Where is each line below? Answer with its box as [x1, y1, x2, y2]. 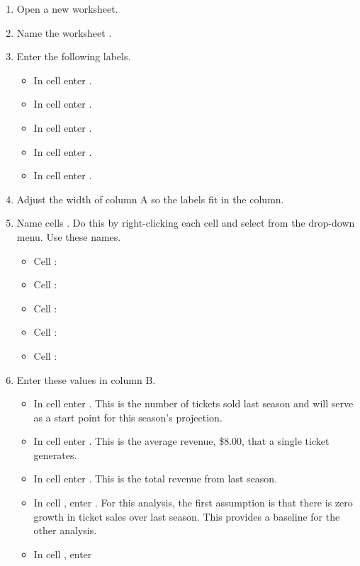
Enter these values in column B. [16, 372, 156, 387]
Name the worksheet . [16, 25, 112, 40]
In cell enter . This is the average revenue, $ [33, 434, 225, 448]
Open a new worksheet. [16, 1, 118, 16]
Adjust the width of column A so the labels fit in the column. [16, 191, 284, 206]
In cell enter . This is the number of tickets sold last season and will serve [33, 396, 354, 411]
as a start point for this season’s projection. [33, 409, 223, 424]
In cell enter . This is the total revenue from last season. [33, 471, 278, 486]
